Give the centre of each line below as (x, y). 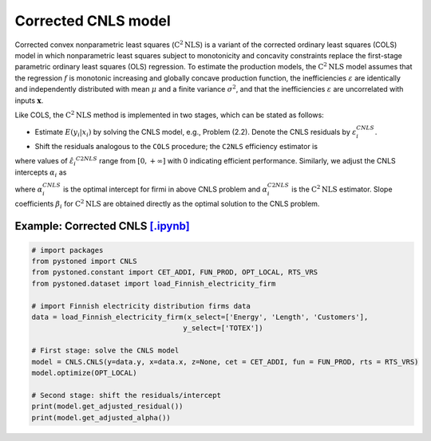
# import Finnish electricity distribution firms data (141, 306)
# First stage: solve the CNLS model (105, 350)
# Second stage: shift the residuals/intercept (126, 395)
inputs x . (29, 100)
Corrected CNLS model (93, 21)
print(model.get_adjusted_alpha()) (101, 417)
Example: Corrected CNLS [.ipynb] (103, 226)
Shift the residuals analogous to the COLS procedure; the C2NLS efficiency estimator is (176, 146)
